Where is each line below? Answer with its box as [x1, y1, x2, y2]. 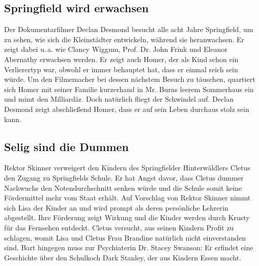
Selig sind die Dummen [4, 138, 129, 154]
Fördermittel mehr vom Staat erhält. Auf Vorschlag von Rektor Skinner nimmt [4, 192, 251, 203]
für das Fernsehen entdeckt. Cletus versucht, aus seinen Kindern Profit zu [4, 222, 234, 232]
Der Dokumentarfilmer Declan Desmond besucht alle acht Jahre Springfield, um [4, 24, 253, 35]
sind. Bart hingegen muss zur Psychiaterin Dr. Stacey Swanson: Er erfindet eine [4, 242, 253, 253]
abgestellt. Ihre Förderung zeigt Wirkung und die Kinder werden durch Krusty [4, 212, 250, 223]
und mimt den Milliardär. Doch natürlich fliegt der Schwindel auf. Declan [4, 94, 234, 104]
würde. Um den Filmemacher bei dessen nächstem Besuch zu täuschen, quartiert [4, 74, 255, 84]
